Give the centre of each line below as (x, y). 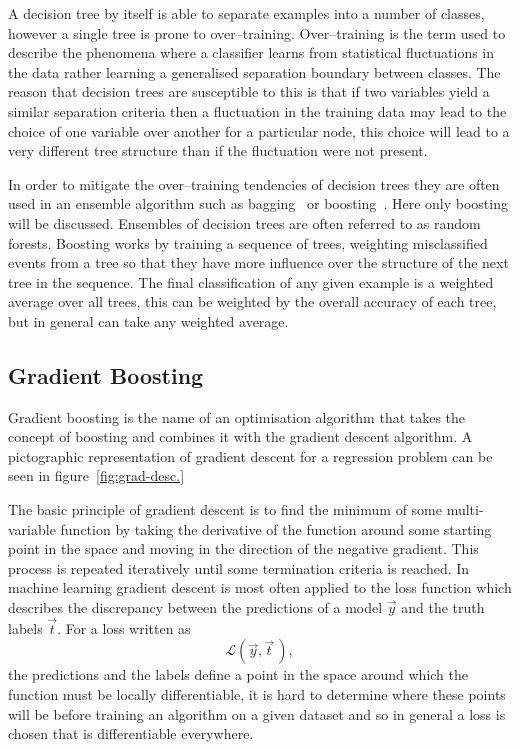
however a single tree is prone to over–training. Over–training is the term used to (257, 32)
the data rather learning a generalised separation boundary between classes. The (254, 71)
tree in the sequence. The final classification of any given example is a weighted (251, 281)
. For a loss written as (124, 627)
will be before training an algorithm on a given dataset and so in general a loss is (257, 713)
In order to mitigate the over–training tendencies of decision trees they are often (254, 183)
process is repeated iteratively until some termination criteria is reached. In (239, 567)
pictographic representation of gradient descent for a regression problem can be (250, 455)
